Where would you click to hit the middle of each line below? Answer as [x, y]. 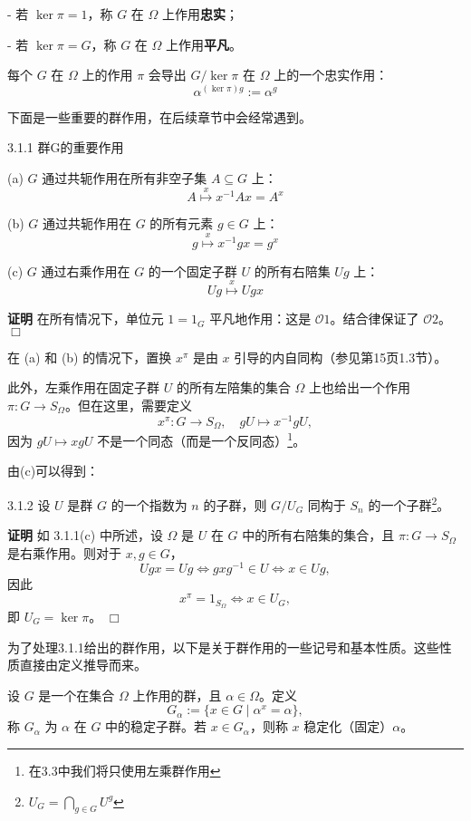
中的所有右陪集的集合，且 [318, 535]
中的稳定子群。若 [156, 726]
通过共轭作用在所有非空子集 [125, 177]
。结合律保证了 [375, 319]
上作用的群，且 [177, 695]
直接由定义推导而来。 [83, 665]
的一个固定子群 [192, 270]
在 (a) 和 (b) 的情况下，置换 [90, 357]
